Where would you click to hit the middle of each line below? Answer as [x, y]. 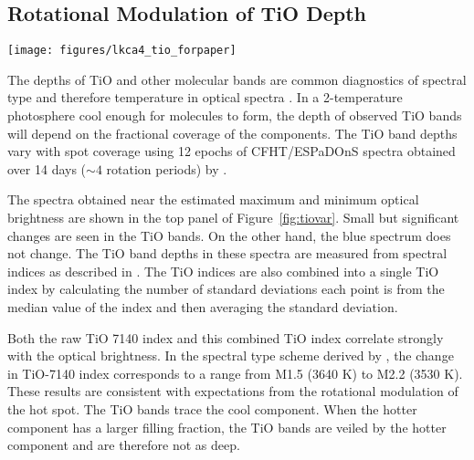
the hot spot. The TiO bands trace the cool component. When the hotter [212, 408]
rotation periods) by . [167, 168]
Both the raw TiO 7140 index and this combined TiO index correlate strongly [226, 337]
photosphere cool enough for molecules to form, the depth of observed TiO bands [235, 115]
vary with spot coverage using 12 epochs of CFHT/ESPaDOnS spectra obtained [232, 151]
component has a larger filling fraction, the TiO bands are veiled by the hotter [227, 427]
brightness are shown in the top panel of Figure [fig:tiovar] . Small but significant [233, 218]
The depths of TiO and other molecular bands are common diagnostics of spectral [237, 79]
